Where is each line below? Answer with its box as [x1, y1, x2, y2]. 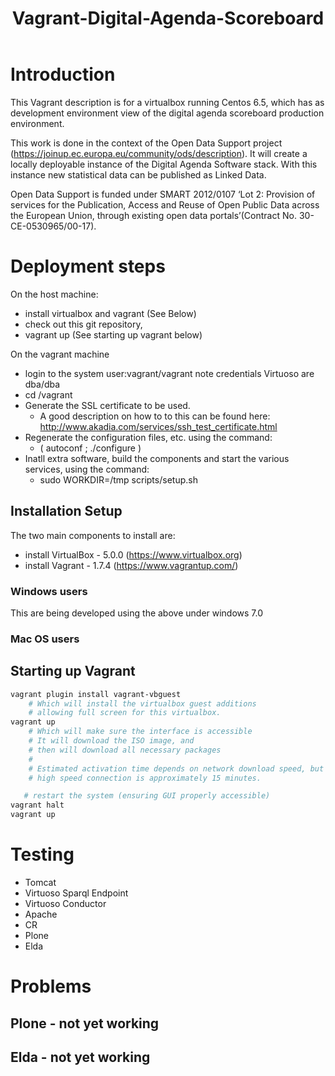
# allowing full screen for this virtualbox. [28, 708, 222, 718]
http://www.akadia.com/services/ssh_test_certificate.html [39, 420, 278, 432]
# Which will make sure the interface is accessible [28, 727, 253, 737]
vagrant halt [10, 800, 65, 811]
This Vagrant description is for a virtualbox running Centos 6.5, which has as [10, 96, 325, 108]
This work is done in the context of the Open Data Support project [10, 137, 283, 149]
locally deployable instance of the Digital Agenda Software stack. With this [10, 158, 318, 170]
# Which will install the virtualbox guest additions [28, 698, 257, 709]
